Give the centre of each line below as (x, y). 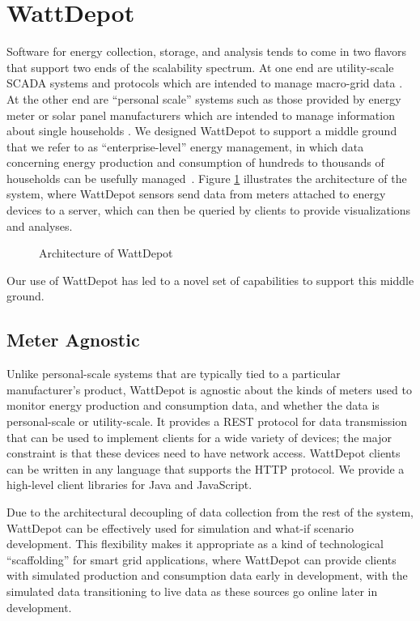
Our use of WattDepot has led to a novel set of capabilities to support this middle (210, 280)
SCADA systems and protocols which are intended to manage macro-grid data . (205, 83)
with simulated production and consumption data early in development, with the (207, 575)
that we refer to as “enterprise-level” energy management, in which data (185, 146)
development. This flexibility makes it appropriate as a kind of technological (195, 544)
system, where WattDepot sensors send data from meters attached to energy (196, 194)
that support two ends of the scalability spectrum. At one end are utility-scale (200, 67)
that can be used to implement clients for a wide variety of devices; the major (199, 437)
